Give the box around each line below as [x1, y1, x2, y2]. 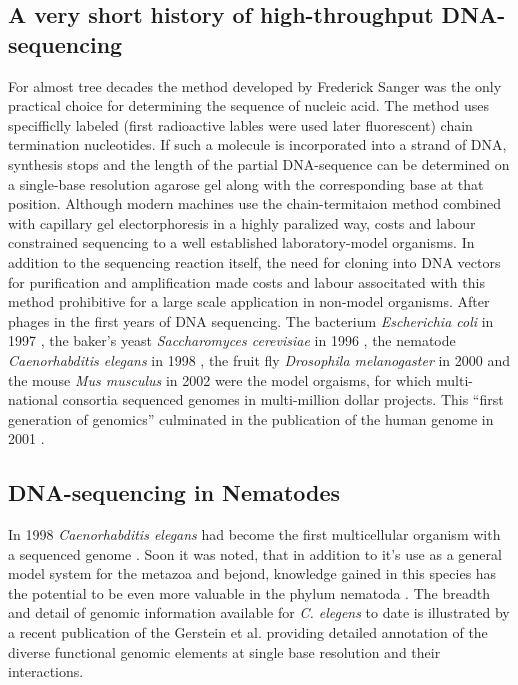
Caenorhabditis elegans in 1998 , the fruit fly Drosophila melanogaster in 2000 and [8, 349, 511, 370]
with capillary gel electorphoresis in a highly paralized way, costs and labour [8, 212, 476, 233]
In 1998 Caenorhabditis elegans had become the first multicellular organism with [8, 524, 501, 545]
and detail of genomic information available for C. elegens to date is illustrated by [8, 602, 510, 623]
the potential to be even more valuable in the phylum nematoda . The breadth [8, 582, 490, 603]
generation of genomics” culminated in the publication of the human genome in [8, 408, 494, 429]
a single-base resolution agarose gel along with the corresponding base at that [8, 173, 484, 194]
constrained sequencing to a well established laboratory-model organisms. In [8, 232, 475, 253]
